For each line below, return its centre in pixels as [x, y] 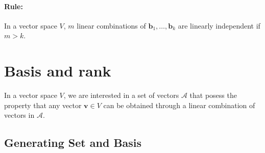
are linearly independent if [219, 25]
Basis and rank [58, 71]
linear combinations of [111, 25]
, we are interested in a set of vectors [121, 95]
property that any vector [43, 105]
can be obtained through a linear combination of [179, 105]
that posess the [213, 95]
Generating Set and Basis [73, 143]
